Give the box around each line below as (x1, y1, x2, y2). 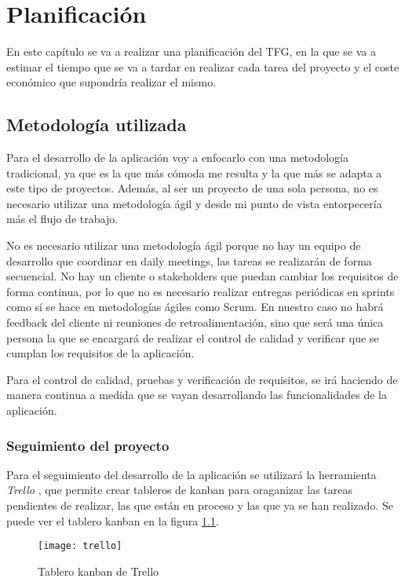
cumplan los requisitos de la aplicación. (6, 345, 195, 361)
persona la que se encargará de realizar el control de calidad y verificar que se (6, 329, 379, 346)
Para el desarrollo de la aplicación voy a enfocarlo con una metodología (6, 149, 348, 166)
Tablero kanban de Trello (38, 562, 159, 579)
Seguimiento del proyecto (6, 435, 170, 455)
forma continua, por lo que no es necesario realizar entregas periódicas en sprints (6, 283, 395, 299)
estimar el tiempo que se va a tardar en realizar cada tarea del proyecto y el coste (6, 58, 400, 75)
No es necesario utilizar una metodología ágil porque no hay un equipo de (6, 237, 361, 254)
